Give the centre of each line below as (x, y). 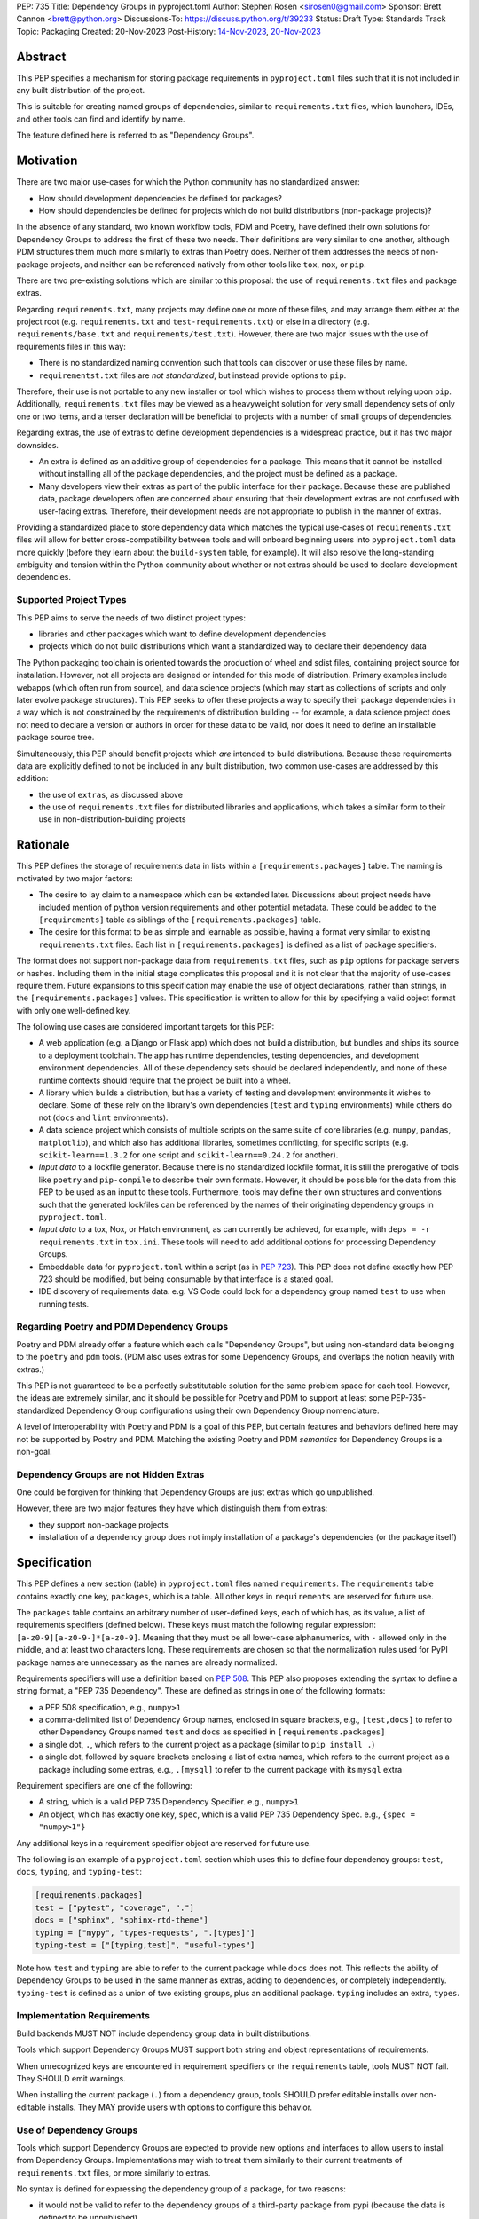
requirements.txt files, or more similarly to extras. (114, 2172)
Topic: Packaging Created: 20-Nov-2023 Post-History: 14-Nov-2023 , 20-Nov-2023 (169, 31)
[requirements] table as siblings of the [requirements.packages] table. (180, 920)
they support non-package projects (103, 1524)
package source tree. (55, 738)
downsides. (38, 445)
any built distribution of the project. (81, 91)
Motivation (47, 161)
